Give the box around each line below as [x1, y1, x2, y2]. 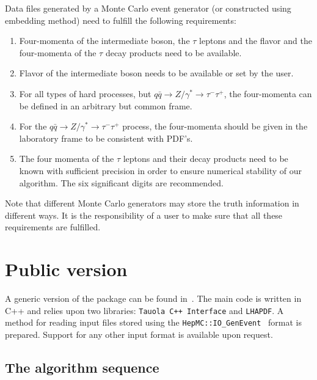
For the [19, 120, 47, 133]
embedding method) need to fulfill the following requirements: [5, 13, 236, 26]
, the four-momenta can [224, 87, 312, 100]
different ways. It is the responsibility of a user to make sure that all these [5, 208, 283, 221]
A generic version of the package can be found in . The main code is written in [5, 292, 302, 305]
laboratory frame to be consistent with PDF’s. [19, 131, 193, 144]
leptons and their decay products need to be [123, 152, 288, 165]
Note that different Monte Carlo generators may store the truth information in [5, 197, 299, 210]
